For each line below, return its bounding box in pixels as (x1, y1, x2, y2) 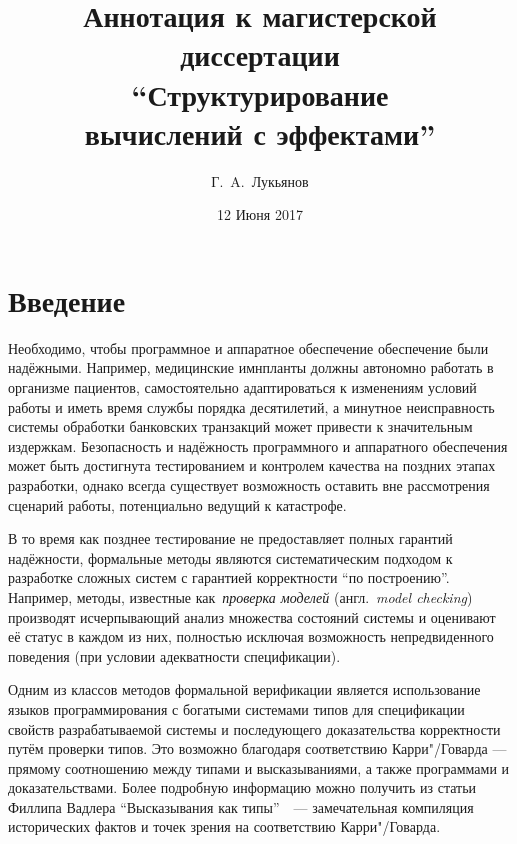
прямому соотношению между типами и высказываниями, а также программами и (8, 757, 510, 778)
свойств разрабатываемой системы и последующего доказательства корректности (8, 718, 501, 739)
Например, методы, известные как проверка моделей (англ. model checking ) (8, 586, 473, 607)
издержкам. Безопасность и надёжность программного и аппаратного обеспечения (8, 435, 508, 456)
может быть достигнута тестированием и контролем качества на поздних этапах (8, 455, 496, 476)
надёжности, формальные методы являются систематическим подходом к (8, 547, 453, 568)
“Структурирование (131, 73, 389, 114)
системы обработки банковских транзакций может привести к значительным (8, 416, 473, 437)
